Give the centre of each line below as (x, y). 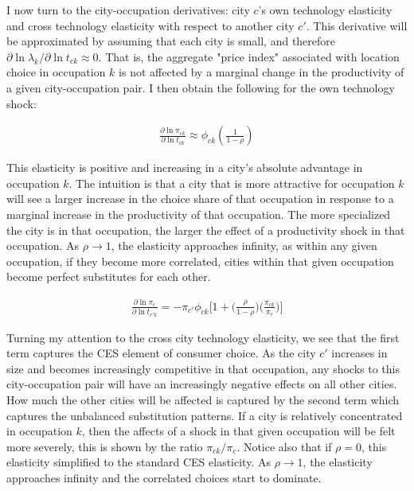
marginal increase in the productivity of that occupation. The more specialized (199, 214)
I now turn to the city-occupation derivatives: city (128, 10)
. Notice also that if (284, 446)
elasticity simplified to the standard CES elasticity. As (139, 462)
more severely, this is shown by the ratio (105, 446)
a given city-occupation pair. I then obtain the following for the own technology (201, 87)
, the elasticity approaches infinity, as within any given (244, 245)
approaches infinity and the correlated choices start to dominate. (164, 477)
